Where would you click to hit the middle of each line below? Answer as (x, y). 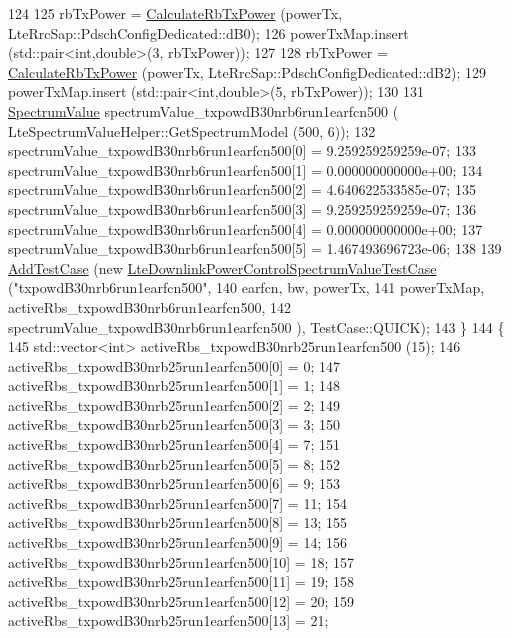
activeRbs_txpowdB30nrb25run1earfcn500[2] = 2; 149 (174, 404)
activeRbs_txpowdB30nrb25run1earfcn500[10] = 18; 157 (181, 561)
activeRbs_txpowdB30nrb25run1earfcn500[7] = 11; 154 (177, 502)
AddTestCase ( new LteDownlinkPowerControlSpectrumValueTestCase (222, 267)
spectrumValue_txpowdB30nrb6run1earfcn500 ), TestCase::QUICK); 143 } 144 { (256, 326)
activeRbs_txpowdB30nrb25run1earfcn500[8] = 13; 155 (177, 522)
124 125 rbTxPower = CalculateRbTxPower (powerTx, (175, 13)
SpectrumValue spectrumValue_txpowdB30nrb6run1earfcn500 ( (203, 110)
